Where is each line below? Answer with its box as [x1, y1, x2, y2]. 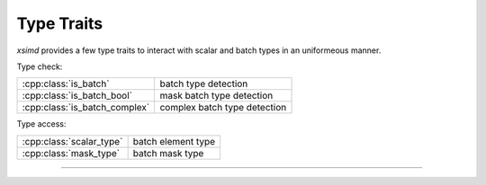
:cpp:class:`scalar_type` [22, 135, 123, 147]
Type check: [16, 61, 63, 72]
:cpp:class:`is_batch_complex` [22, 101, 150, 114]
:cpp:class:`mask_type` [22, 146, 121, 159]
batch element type [132, 135, 216, 147]
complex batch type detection [159, 101, 287, 114]
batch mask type [132, 146, 204, 159]
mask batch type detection [159, 90, 274, 102]
